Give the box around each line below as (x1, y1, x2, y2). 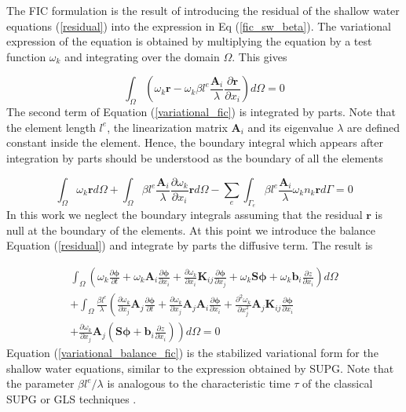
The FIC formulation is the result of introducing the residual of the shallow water (6, 2, 400, 18)
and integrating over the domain (64, 48, 220, 64)
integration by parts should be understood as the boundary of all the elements (6, 149, 383, 166)
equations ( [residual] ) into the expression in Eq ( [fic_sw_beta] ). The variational (6, 17, 391, 34)
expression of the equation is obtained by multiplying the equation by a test (6, 33, 372, 49)
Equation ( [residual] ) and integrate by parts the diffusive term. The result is (6, 237, 373, 253)
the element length (6, 118, 96, 135)
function (6, 48, 46, 64)
